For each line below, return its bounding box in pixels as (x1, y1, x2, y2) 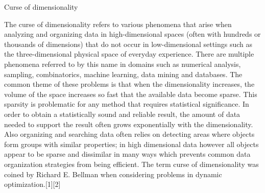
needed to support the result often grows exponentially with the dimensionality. (4, 118, 253, 129)
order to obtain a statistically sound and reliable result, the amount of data (4, 108, 240, 119)
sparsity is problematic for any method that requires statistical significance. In (4, 99, 249, 109)
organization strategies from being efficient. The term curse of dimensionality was (4, 158, 259, 169)
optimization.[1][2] (4, 179, 61, 189)
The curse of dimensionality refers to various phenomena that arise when (4, 18, 232, 29)
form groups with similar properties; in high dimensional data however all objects (4, 138, 259, 149)
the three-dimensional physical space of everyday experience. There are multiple (4, 49, 254, 59)
